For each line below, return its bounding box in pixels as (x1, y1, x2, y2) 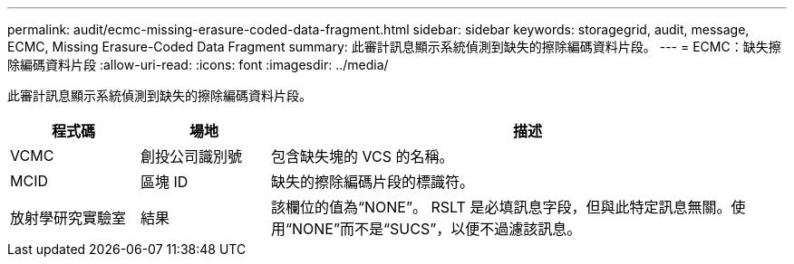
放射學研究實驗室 (10, 209, 127, 227)
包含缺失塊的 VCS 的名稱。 (270, 147, 454, 165)
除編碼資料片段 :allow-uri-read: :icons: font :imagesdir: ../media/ (7, 57, 389, 72)
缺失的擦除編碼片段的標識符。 (270, 173, 474, 191)
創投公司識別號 (140, 147, 242, 165)
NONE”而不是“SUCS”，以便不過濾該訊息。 (292, 220, 582, 238)
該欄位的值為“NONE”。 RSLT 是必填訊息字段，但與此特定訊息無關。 (270, 198, 731, 216)
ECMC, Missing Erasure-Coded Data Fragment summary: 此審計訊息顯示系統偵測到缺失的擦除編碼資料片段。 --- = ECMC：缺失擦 (7, 39, 781, 54)
